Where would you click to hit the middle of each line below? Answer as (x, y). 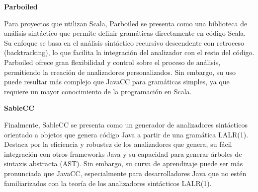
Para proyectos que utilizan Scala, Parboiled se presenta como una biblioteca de (126, 23)
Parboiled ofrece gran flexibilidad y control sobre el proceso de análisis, (112, 62)
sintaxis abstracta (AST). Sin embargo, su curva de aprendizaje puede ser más (124, 163)
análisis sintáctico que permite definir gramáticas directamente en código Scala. (125, 33)
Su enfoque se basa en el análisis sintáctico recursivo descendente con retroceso (124, 42)
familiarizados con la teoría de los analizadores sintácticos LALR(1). (108, 183)
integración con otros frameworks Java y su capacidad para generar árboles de (123, 154)
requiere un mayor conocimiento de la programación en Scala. (98, 91)
